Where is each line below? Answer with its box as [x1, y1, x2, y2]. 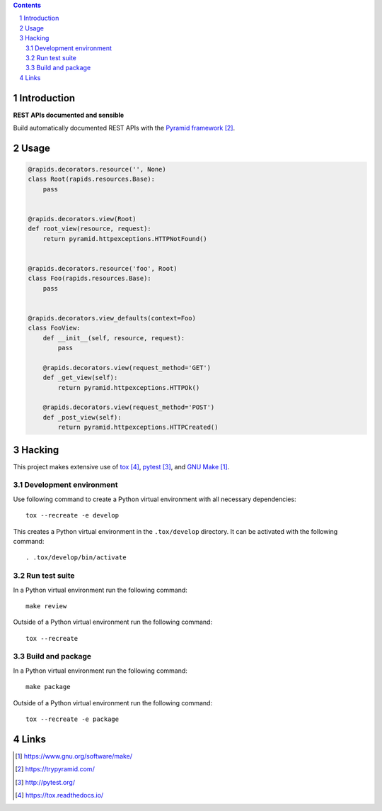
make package [25, 683, 71, 691]
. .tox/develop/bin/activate [25, 554, 127, 561]
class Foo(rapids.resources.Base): [28, 274, 151, 283]
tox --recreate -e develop [25, 511, 120, 520]
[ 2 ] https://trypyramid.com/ [15, 765, 95, 773]
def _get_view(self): [42, 374, 118, 382]
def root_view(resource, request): [28, 225, 151, 233]
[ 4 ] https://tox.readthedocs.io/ [15, 791, 104, 800]
